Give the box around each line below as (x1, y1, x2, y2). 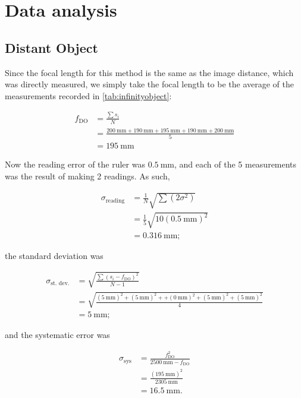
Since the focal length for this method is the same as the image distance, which (5, 66, 294, 78)
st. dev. (51, 280, 70, 287)
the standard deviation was (5, 249, 104, 261)
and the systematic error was (5, 328, 110, 341)
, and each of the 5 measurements (174, 158, 297, 170)
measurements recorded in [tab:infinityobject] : (5, 89, 172, 102)
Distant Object (5, 38, 98, 56)
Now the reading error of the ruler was (5, 158, 145, 170)
